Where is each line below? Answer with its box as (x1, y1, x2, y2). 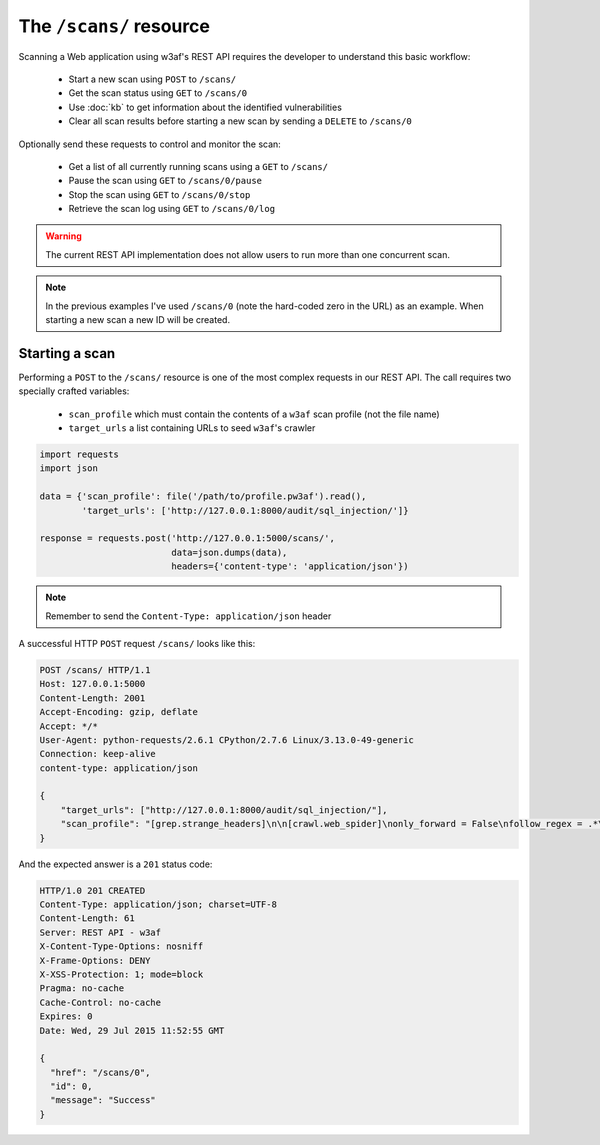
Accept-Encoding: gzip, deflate (39, 706, 199, 718)
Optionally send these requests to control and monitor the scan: (18, 138, 282, 150)
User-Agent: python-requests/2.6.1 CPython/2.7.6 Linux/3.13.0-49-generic (39, 734, 415, 745)
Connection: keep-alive (39, 748, 157, 760)
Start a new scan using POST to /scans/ (68, 73, 237, 85)
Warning (45, 230, 82, 242)
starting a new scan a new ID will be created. (45, 314, 230, 326)
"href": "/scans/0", (50, 1066, 151, 1078)
